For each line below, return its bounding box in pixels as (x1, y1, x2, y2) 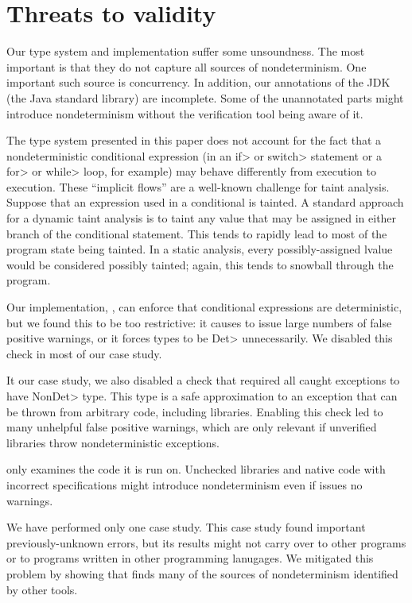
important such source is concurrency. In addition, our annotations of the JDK (6, 74, 391, 91)
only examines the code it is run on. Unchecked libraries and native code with (6, 461, 386, 477)
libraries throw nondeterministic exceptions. (6, 434, 220, 450)
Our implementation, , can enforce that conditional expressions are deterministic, (6, 299, 402, 315)
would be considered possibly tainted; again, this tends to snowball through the (6, 256, 394, 273)
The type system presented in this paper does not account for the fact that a (6, 132, 382, 149)
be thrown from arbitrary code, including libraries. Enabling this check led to (6, 403, 383, 419)
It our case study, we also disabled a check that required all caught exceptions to (6, 372, 400, 388)
